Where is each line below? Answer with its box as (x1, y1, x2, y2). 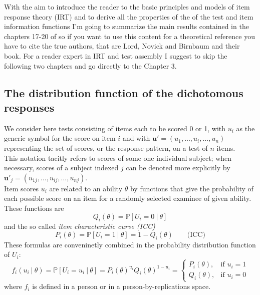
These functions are (4, 202, 64, 213)
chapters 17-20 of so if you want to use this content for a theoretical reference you (4, 31, 255, 41)
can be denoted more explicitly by (126, 162, 230, 173)
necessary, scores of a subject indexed (4, 162, 119, 173)
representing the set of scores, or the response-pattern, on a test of (4, 142, 208, 153)
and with (122, 133, 150, 143)
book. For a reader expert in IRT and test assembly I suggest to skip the (4, 50, 227, 61)
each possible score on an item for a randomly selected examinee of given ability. (4, 193, 251, 203)
